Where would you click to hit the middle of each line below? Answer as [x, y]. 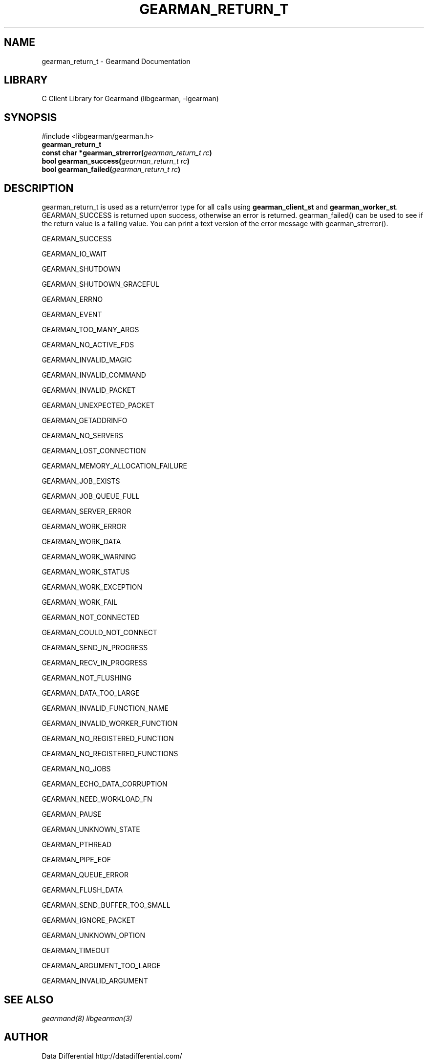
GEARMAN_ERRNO [72, 299]
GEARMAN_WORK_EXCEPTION [92, 587]
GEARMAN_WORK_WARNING [89, 557]
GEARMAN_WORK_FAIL [80, 602]
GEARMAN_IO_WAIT [74, 254]
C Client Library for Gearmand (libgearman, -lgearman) [130, 99]
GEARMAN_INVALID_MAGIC [87, 360]
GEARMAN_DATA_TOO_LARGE [91, 693]
